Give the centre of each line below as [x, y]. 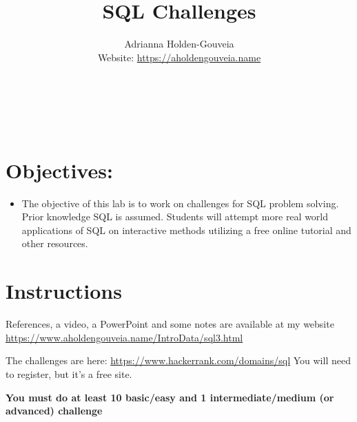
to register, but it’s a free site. [69, 373]
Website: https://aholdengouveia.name [179, 57]
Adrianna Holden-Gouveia [179, 44]
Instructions [64, 291]
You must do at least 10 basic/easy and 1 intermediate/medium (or [170, 397]
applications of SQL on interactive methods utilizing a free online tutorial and [186, 230]
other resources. [55, 243]
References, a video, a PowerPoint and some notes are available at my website [170, 324]
